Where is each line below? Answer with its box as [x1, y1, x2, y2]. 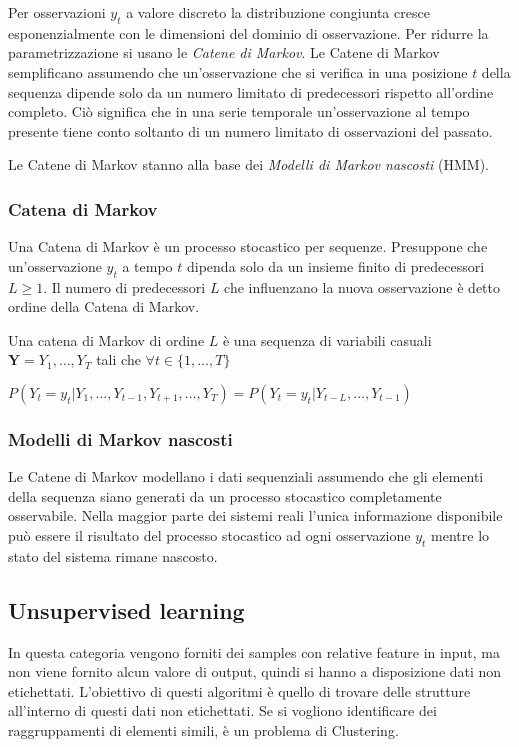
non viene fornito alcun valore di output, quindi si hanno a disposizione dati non [8, 661, 502, 682]
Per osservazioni [8, 2, 106, 22]
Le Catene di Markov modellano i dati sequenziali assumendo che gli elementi [8, 466, 484, 487]
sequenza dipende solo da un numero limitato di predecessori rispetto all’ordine [8, 81, 494, 102]
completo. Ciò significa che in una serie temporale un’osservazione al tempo [8, 101, 470, 122]
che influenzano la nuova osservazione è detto [224, 276, 500, 297]
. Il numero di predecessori [43, 276, 206, 297]
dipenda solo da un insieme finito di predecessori [187, 255, 485, 276]
